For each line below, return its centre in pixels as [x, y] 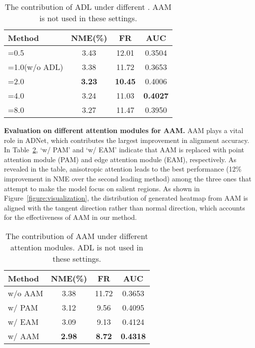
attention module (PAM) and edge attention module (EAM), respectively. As [120, 159]
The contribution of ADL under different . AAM [88, 7]
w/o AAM [26, 293]
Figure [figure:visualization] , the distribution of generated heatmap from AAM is [126, 198]
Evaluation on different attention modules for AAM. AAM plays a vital [124, 130]
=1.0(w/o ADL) [36, 67]
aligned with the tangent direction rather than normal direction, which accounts [125, 207]
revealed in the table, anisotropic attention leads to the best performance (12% [123, 169]
